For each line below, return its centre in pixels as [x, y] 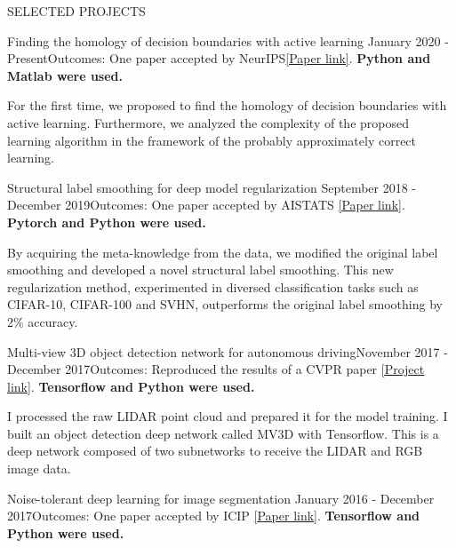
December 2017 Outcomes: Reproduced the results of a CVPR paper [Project [216, 369]
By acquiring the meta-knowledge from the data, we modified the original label [223, 252]
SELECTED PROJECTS [76, 11]
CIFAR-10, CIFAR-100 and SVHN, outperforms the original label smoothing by [225, 304]
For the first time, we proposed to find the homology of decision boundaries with [227, 105]
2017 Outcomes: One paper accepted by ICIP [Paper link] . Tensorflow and [214, 516]
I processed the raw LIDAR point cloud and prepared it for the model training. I [228, 416]
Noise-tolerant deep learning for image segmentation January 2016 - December [221, 498]
